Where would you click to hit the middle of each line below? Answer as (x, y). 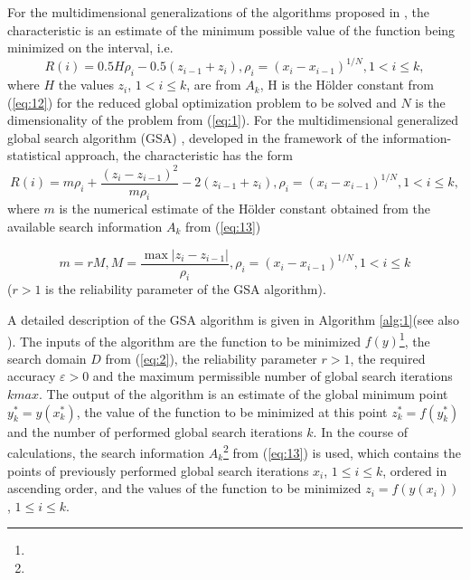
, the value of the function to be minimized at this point (232, 411)
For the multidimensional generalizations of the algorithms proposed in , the (218, 12)
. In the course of (360, 431)
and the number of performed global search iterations (155, 431)
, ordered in (415, 470)
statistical (34, 155)
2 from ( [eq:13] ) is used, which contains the (342, 451)
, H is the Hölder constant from (347, 85)
